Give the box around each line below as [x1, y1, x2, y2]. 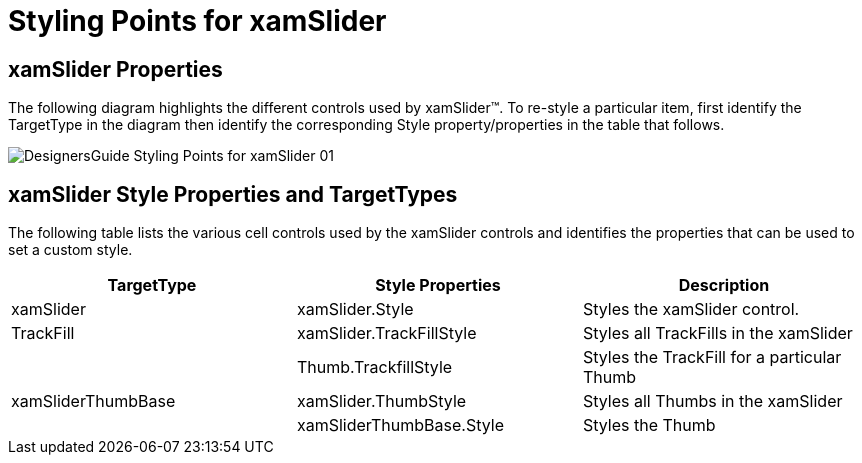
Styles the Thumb [582, 415, 716, 436]
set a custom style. [8, 241, 133, 259]
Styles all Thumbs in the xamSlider [582, 391, 843, 412]
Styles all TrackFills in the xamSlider [582, 323, 853, 344]
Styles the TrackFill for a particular [582, 347, 842, 368]
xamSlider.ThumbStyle [296, 391, 467, 412]
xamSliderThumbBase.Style [296, 415, 504, 436]
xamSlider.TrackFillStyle [296, 323, 477, 344]
